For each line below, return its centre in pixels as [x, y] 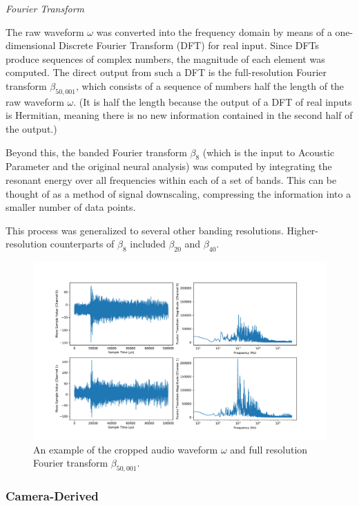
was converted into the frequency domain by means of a [214, 31]
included [148, 244]
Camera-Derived [52, 495]
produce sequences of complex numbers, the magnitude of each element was [165, 58]
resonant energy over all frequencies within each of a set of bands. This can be [171, 179]
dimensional [31, 45]
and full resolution [269, 449]
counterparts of [82, 244]
